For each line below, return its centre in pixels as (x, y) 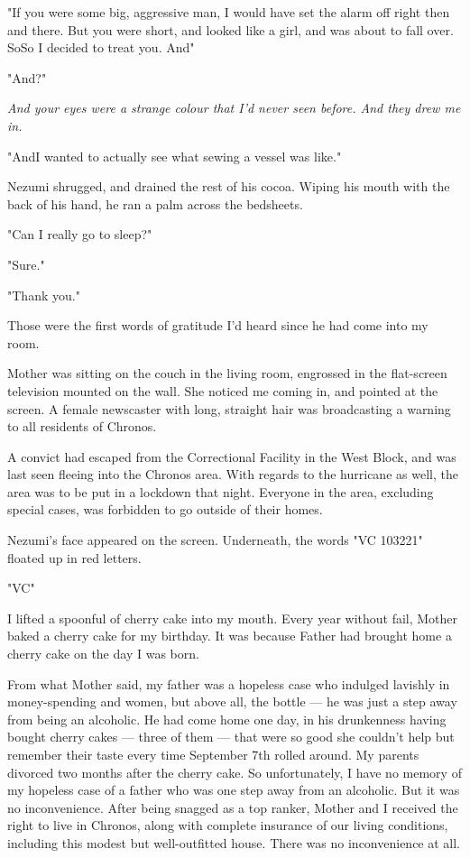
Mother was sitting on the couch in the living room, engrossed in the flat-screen (227, 373)
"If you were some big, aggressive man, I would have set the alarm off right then (229, 12)
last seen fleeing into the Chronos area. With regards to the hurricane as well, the (233, 474)
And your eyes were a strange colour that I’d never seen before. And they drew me (234, 108)
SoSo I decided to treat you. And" (101, 47)
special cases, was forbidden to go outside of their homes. (165, 509)
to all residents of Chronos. (82, 426)
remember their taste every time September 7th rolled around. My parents (213, 754)
